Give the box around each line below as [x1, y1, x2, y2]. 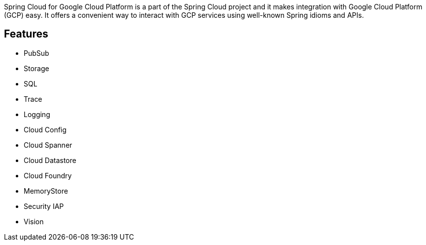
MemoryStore [24, 186, 68, 195]
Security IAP [24, 202, 64, 210]
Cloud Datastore [24, 156, 76, 164]
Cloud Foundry [24, 171, 72, 180]
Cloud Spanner [24, 140, 72, 149]
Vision [24, 217, 44, 226]
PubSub [24, 48, 49, 57]
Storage [24, 64, 49, 73]
